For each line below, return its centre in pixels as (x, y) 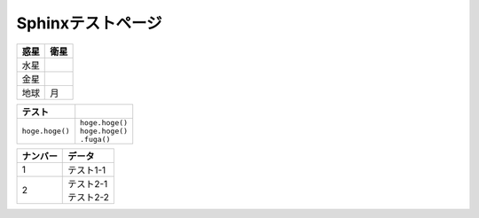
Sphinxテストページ (90, 23)
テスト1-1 (87, 170)
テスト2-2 (89, 197)
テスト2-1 (88, 183)
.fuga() (95, 139)
